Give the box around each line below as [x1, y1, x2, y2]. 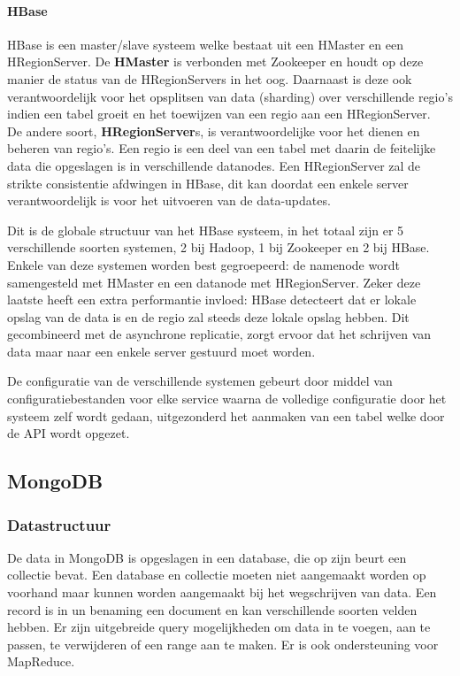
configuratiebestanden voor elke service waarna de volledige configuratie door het [7, 389, 447, 408]
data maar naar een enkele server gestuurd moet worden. [7, 342, 316, 360]
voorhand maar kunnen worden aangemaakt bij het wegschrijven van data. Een [7, 583, 437, 602]
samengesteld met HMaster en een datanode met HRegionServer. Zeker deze [7, 273, 421, 291]
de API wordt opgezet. [7, 424, 130, 442]
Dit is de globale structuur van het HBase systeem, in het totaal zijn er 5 [7, 220, 404, 239]
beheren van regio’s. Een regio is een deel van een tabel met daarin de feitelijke [7, 139, 436, 157]
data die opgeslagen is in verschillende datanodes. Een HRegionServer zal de [7, 156, 421, 174]
